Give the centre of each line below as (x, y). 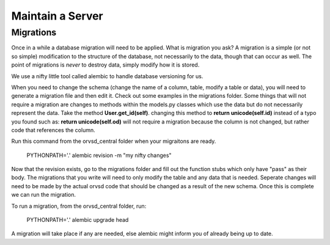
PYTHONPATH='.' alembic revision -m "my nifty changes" (99, 155)
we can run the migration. (44, 195)
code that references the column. (53, 130)
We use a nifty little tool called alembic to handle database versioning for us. (107, 76)
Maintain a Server (57, 16)
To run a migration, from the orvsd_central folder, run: (79, 206)
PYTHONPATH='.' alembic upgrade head (78, 220)
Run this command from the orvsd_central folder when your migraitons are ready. (114, 141)
